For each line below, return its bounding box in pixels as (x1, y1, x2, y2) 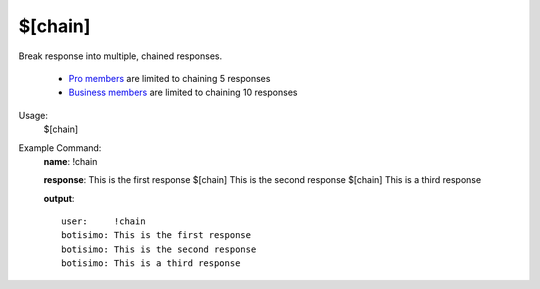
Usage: (18, 109, 49, 121)
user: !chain (61, 216, 146, 227)
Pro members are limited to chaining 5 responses (68, 72, 271, 84)
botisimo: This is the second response (61, 243, 257, 255)
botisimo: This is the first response (61, 230, 252, 241)
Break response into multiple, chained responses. (18, 50, 223, 62)
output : (43, 192, 75, 204)
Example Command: (18, 141, 102, 154)
